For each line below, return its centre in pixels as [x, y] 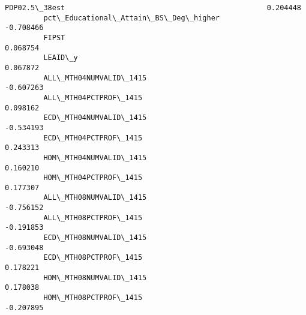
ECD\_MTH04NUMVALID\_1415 [95, 118]
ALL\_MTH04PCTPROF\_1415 [93, 97]
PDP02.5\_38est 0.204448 [153, 8]
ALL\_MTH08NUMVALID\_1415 [95, 198]
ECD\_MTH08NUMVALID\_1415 [95, 238]
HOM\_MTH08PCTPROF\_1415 [93, 298]
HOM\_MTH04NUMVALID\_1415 [95, 157]
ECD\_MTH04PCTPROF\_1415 [93, 138]
